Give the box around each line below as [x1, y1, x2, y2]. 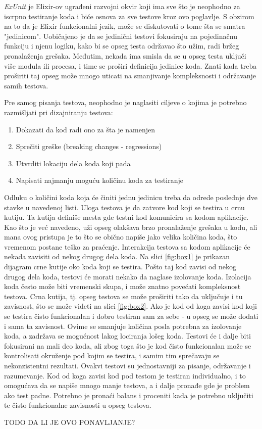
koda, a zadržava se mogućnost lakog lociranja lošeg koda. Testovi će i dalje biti [4, 330, 251, 341]
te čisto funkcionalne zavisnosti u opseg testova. [4, 400, 151, 410]
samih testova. [4, 80, 48, 90]
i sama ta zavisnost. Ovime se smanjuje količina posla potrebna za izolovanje [4, 320, 242, 331]
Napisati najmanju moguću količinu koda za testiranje [16, 175, 183, 185]
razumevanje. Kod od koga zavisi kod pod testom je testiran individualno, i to [4, 370, 246, 380]
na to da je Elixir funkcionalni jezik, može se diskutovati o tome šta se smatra [4, 21, 245, 31]
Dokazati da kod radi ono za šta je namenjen [16, 124, 155, 134]
